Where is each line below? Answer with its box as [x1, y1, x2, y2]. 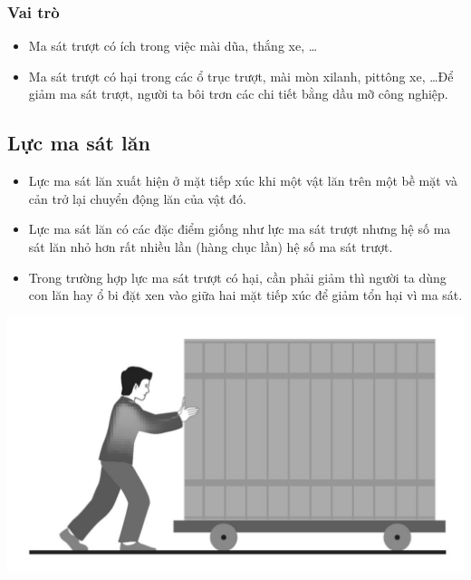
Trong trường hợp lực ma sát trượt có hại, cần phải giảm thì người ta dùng [28, 267, 447, 286]
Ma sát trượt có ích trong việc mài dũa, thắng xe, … [28, 36, 318, 55]
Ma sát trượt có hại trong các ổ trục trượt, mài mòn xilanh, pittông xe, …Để [28, 66, 454, 85]
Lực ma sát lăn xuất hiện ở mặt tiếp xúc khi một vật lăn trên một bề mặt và [28, 171, 457, 190]
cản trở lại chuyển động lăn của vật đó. [28, 188, 246, 208]
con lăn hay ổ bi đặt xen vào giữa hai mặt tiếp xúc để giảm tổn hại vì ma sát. [28, 285, 463, 304]
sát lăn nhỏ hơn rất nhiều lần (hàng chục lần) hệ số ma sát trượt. [28, 237, 393, 256]
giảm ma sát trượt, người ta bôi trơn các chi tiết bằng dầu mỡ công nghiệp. [28, 84, 448, 103]
